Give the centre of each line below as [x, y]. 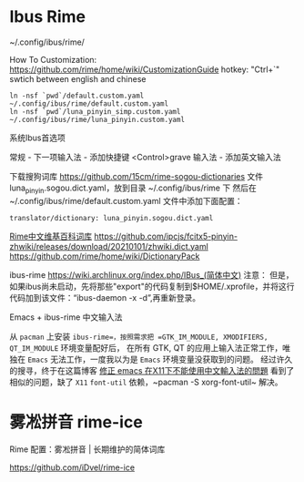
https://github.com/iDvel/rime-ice [72, 467]
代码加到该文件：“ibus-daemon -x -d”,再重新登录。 [105, 297]
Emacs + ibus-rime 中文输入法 [66, 317]
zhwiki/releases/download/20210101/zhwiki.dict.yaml [109, 246]
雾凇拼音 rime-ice [76, 422]
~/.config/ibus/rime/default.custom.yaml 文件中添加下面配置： [126, 200]
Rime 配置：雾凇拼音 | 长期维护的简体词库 [87, 449]
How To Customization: [53, 59]
